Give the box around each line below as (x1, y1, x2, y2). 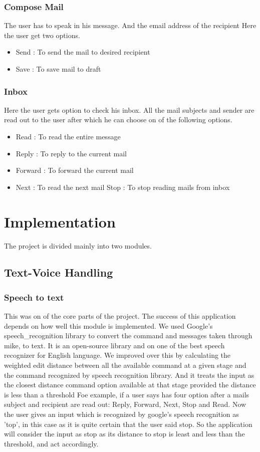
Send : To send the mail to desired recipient (16, 47, 150, 57)
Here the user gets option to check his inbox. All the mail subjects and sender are (4, 104, 254, 115)
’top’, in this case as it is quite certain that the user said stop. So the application (4, 418, 252, 429)
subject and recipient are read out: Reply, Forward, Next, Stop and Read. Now (4, 399, 246, 409)
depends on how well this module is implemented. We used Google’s (4, 320, 213, 331)
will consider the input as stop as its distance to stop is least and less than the (4, 428, 245, 439)
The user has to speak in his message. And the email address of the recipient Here (4, 20, 256, 31)
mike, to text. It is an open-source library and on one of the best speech (4, 340, 225, 350)
